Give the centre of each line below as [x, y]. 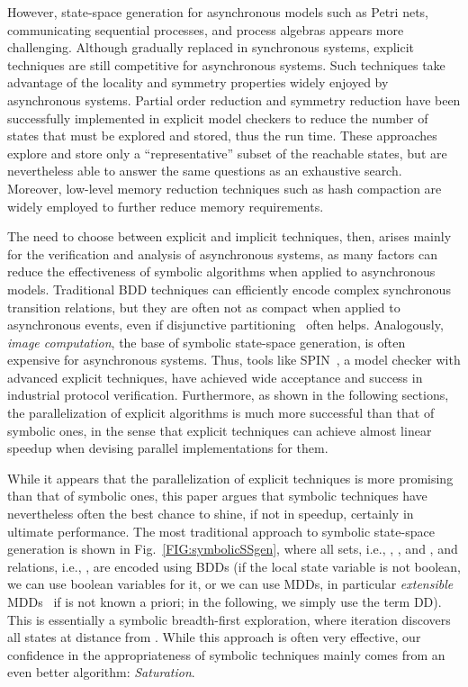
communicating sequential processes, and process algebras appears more [206, 29]
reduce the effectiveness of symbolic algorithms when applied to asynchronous [221, 271]
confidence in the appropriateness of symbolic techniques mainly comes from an [226, 654]
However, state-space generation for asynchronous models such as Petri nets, [218, 12]
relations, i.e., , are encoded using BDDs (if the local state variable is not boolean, [234, 566]
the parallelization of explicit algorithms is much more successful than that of [221, 413]
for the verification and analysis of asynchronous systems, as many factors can [223, 253]
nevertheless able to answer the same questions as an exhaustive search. [205, 171]
